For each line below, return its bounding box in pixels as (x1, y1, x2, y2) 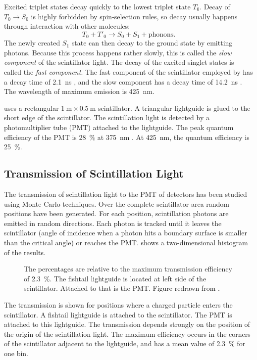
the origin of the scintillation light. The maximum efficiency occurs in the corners (4, 328, 251, 339)
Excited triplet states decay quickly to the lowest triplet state (4, 1, 191, 11)
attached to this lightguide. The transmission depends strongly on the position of (4, 319, 250, 329)
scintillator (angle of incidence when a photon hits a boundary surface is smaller (4, 227, 247, 238)
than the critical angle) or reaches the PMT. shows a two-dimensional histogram (4, 237, 248, 247)
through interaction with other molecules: (4, 21, 130, 31)
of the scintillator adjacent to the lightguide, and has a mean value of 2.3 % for (4, 338, 246, 349)
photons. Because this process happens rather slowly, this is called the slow (4, 47, 232, 57)
